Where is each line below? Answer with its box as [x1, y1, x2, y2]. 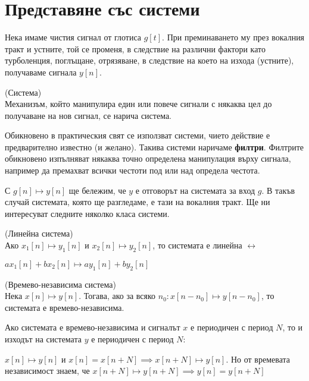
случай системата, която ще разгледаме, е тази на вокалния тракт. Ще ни [5, 196, 270, 208]
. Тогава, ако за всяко [79, 289, 156, 302]
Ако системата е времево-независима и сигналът [5, 321, 180, 333]
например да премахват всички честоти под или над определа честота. [5, 164, 260, 177]
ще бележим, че [68, 184, 126, 196]
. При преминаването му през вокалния [162, 31, 305, 43]
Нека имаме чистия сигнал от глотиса [5, 31, 142, 43]
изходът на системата [5, 333, 82, 345]
